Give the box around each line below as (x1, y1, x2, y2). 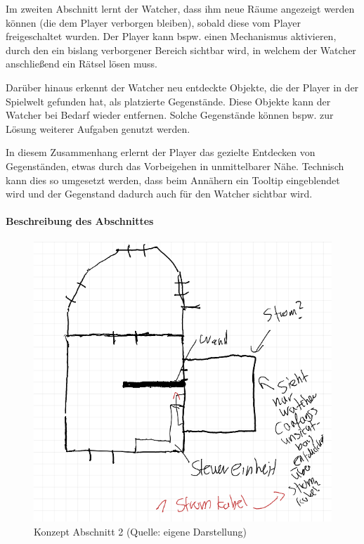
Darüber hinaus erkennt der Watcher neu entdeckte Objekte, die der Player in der (6, 79, 359, 94)
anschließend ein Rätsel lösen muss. (6, 56, 157, 71)
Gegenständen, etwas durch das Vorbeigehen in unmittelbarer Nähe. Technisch (6, 158, 344, 173)
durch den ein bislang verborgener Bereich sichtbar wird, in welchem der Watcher (6, 42, 356, 57)
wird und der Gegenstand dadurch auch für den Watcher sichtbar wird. (6, 186, 313, 201)
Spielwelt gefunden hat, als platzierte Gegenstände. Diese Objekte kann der (6, 93, 331, 108)
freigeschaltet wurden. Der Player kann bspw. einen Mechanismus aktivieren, (6, 29, 337, 44)
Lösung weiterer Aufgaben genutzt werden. (6, 121, 190, 136)
